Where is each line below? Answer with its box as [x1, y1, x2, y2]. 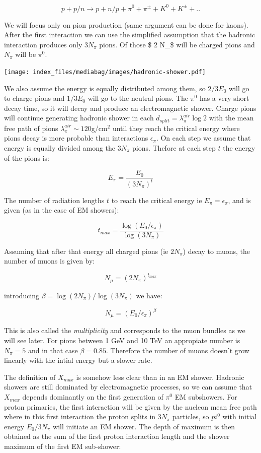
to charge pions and [4, 93, 65, 103]
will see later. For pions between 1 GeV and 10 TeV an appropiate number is [4, 335, 240, 346]
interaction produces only [4, 39, 82, 49]
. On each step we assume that [156, 133, 251, 143]
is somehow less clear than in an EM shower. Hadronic [76, 371, 244, 382]
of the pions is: [4, 152, 49, 163]
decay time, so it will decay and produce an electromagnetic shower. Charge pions [4, 102, 256, 113]
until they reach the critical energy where [112, 122, 240, 133]
